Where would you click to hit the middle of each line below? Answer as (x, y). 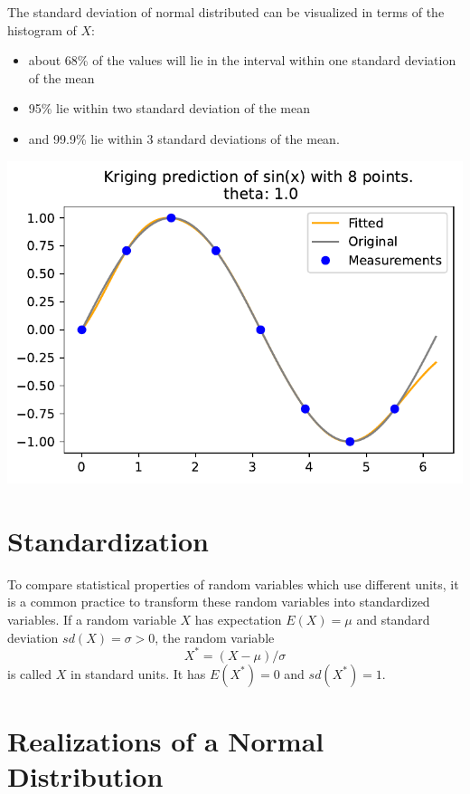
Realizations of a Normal (166, 740)
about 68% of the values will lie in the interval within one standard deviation (242, 60)
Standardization (108, 540)
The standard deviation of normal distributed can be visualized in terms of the (226, 12)
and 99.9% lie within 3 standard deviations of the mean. (184, 138)
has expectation (238, 619)
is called (30, 673)
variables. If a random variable (92, 619)
